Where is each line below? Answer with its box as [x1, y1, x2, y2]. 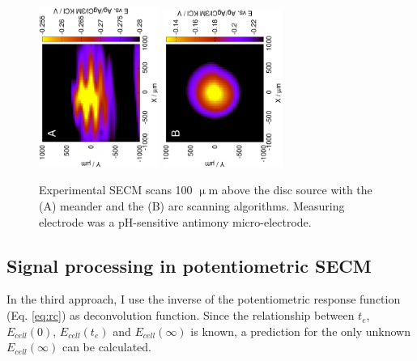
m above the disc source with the [208, 181, 372, 198]
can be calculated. [62, 338, 151, 355]
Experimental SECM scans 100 [39, 181, 193, 198]
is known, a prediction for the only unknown [190, 322, 411, 339]
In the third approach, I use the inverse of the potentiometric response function [6, 291, 401, 308]
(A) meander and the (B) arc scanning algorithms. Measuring [39, 197, 345, 214]
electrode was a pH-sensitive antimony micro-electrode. [39, 213, 312, 230]
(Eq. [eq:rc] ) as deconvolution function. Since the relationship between [6, 307, 355, 324]
